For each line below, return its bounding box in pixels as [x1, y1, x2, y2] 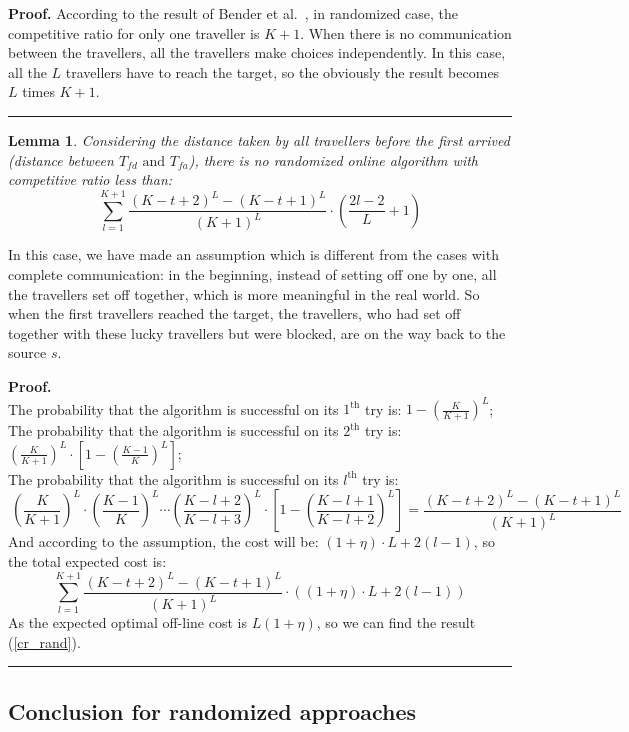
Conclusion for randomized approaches [8, 695, 417, 726]
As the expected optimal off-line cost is [8, 612, 247, 633]
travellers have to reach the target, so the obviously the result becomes [65, 61, 500, 82]
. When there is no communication [300, 22, 512, 43]
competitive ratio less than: [8, 169, 173, 190]
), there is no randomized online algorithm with [188, 149, 478, 170]
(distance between [8, 149, 114, 170]
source [8, 342, 47, 363]
